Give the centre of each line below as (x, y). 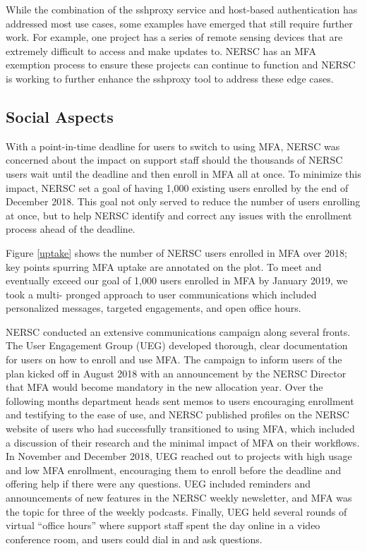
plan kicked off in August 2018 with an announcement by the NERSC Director (176, 373)
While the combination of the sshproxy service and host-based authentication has (182, 9)
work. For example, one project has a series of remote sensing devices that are (174, 37)
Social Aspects (60, 116)
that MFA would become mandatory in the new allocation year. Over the (164, 387)
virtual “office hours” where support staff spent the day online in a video (163, 525)
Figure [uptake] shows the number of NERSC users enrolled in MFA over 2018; (176, 252)
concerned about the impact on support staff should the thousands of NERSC (174, 160)
